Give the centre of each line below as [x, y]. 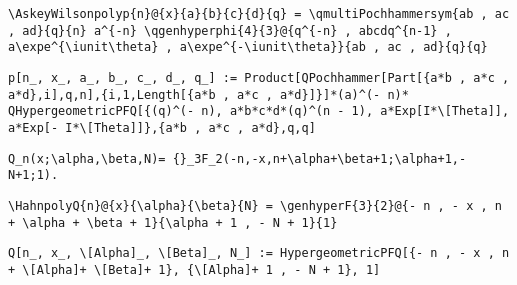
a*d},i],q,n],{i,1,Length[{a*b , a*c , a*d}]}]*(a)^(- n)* [208, 94]
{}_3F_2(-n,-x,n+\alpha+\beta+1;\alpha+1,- [319, 158]
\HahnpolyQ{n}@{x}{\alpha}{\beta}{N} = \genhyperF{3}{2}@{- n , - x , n [255, 205]
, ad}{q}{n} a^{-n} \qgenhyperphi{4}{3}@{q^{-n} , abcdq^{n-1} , [230, 30]
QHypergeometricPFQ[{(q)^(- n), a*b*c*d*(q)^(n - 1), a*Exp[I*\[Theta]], [259, 111]
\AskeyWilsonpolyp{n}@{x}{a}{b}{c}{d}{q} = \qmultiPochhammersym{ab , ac [259, 14]
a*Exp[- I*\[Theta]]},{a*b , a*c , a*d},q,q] [162, 127]
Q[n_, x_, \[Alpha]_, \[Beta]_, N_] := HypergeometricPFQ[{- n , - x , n [259, 253]
